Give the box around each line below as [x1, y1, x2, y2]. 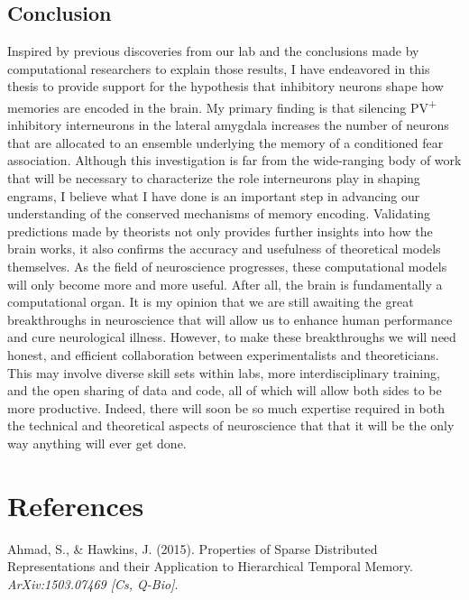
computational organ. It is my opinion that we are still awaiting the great [7, 292, 414, 311]
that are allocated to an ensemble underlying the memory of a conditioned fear [7, 133, 444, 152]
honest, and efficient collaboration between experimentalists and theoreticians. [7, 345, 439, 364]
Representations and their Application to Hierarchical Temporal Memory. [7, 557, 413, 576]
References [7, 486, 144, 523]
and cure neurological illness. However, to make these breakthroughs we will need [7, 328, 456, 346]
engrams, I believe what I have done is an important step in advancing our [7, 186, 420, 205]
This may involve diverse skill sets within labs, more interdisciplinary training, [7, 363, 440, 382]
